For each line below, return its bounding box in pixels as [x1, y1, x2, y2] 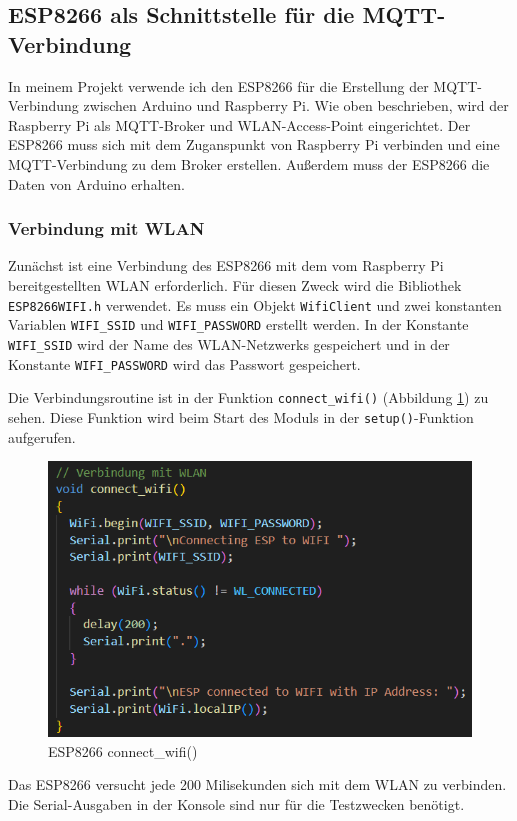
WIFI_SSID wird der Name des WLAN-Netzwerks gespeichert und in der [8, 333, 450, 354]
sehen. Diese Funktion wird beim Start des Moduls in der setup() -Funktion [8, 406, 474, 427]
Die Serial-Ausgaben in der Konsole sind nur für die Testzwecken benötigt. [8, 793, 465, 814]
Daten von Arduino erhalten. [8, 173, 185, 194]
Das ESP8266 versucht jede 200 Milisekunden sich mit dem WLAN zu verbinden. [8, 774, 507, 795]
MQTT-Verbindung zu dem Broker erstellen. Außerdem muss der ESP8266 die [8, 153, 490, 174]
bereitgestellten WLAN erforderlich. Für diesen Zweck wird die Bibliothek [8, 274, 462, 295]
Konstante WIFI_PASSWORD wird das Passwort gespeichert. [8, 353, 361, 374]
